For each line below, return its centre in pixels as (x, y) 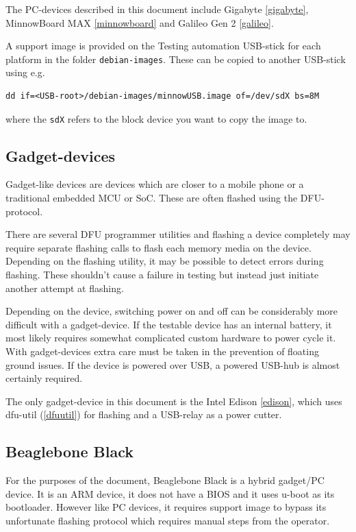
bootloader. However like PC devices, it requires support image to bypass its (166, 507)
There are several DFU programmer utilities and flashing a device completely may (178, 234)
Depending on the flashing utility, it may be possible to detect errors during (165, 261)
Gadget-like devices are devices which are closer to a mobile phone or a (155, 184)
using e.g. (25, 72)
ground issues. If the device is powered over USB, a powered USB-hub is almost (173, 364)
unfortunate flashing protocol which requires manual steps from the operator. (168, 520)
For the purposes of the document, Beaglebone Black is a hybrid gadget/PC (165, 480)
